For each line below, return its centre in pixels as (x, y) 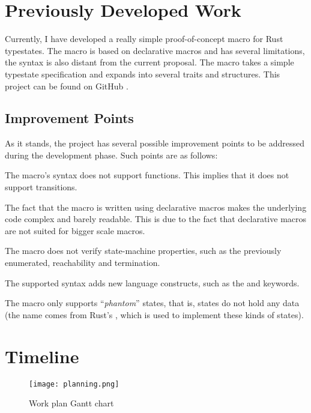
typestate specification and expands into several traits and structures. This (143, 74)
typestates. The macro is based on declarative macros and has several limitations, (155, 50)
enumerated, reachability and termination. (83, 263)
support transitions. (41, 187)
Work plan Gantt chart (71, 403)
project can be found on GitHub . (67, 86)
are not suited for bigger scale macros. (75, 230)
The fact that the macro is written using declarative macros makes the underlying (156, 207)
